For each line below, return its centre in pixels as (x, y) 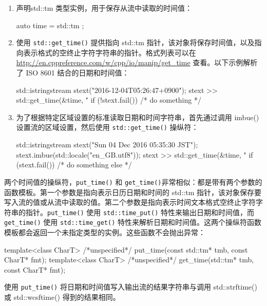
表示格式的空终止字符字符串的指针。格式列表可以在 (110, 52)
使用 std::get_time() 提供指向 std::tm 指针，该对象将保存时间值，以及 (135, 42)
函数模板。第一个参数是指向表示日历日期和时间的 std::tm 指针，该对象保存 (129, 192)
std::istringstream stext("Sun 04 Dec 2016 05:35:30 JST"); (107, 145)
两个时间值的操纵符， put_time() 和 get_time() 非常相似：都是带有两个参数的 (133, 181)
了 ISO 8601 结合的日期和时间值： (73, 73)
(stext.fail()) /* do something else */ (74, 165)
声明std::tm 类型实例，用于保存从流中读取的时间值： (104, 8)
